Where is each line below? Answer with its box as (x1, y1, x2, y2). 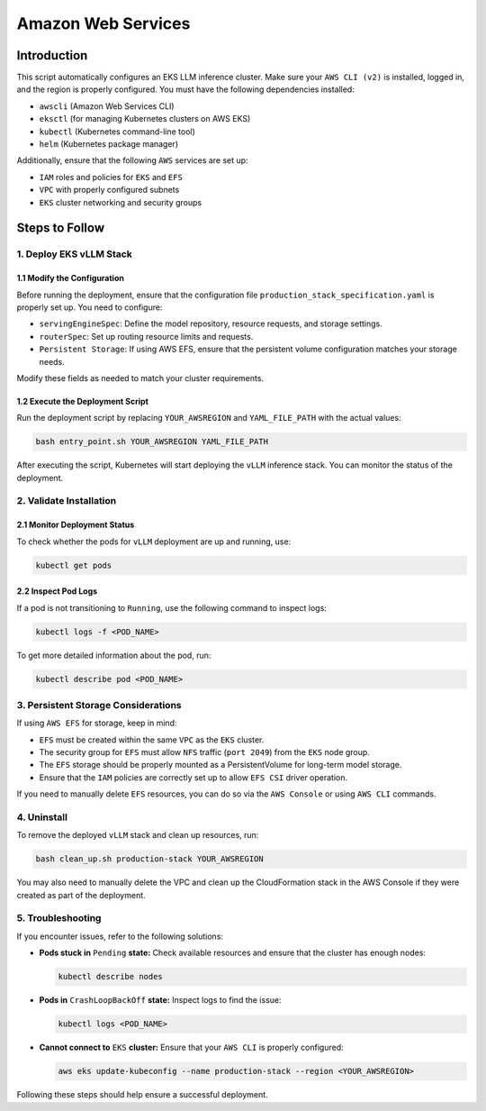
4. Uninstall (16, 811, 67, 824)
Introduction (16, 48, 88, 63)
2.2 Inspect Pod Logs (16, 586, 98, 596)
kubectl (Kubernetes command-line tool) (39, 126, 195, 137)
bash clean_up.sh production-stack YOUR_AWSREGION (35, 854, 265, 864)
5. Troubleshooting (16, 912, 102, 924)
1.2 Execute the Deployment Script (16, 396, 148, 406)
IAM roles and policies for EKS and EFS (39, 171, 184, 182)
